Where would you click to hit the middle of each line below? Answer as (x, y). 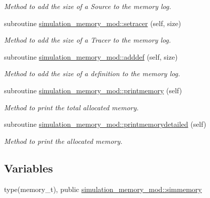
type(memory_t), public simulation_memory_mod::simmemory (103, 189)
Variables (29, 168)
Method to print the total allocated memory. (72, 107)
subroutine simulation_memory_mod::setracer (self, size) (93, 23)
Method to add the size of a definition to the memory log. (92, 73)
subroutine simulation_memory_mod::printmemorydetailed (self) (105, 124)
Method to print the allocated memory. (63, 141)
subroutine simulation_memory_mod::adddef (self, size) (91, 56)
